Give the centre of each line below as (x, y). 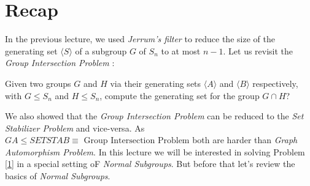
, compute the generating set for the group (180, 95)
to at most (181, 50)
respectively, (275, 83)
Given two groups (38, 83)
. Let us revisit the (258, 50)
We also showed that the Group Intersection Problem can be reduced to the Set (154, 116)
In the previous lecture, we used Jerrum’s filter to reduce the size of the (140, 39)
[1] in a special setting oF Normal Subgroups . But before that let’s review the (150, 164)
